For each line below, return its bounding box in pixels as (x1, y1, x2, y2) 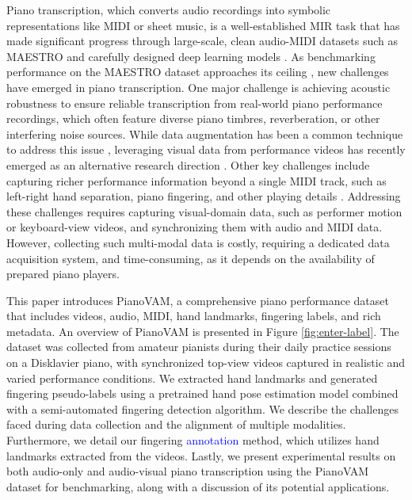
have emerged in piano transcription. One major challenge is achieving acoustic (6, 78, 391, 95)
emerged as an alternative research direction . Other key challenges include (6, 156, 370, 173)
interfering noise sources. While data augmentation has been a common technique (6, 125, 403, 142)
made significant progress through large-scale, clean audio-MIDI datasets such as (6, 32, 399, 49)
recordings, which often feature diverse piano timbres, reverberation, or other (6, 110, 380, 127)
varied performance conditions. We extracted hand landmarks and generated (6, 369, 378, 386)
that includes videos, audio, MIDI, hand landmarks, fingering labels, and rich (6, 307, 381, 324)
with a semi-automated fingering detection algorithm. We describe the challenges (6, 400, 399, 417)
